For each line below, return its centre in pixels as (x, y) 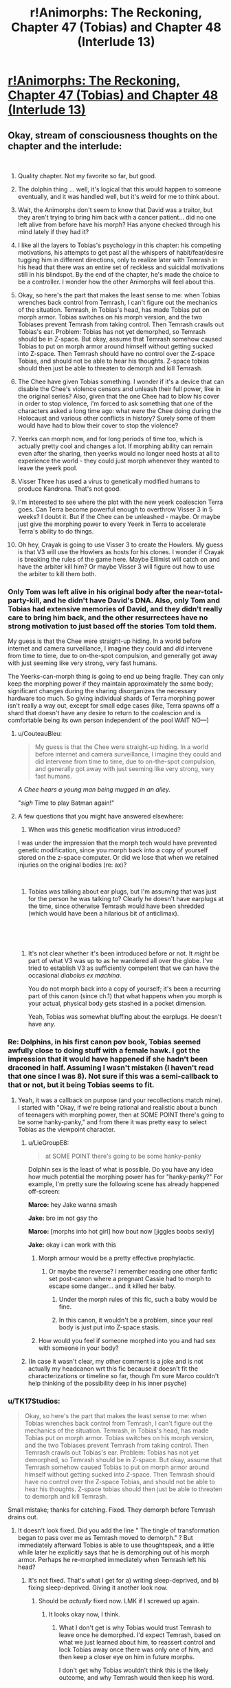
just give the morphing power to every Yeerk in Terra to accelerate (112, 524)
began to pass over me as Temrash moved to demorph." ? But (105, 1537)
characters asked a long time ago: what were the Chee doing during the (119, 411)
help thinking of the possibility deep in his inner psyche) (107, 1383)
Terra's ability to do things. (56, 531)
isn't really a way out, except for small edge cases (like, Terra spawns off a (113, 706)
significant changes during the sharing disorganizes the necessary (102, 691)
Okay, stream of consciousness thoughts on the (113, 135)
